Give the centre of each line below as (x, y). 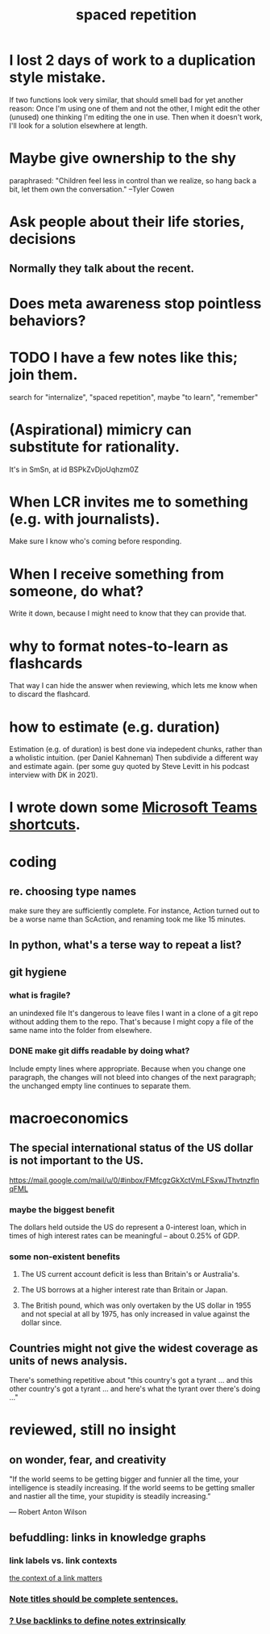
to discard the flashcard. (50, 694)
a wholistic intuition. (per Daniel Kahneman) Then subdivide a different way (134, 758)
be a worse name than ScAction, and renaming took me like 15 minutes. (128, 919)
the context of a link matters (56, 1577)
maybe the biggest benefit (62, 1209)
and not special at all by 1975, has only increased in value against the (135, 1314)
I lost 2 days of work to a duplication (133, 60)
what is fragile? (40, 995)
